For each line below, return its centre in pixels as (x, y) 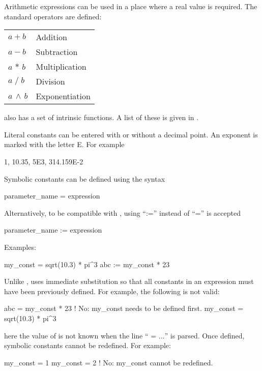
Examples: (20, 247)
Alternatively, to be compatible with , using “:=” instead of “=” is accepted (122, 212)
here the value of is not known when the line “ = (80, 335)
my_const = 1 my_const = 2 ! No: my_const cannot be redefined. (109, 362)
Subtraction (57, 52)
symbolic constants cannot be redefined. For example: (88, 345)
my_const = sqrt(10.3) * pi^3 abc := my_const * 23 (87, 264)
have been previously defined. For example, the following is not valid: (112, 291)
